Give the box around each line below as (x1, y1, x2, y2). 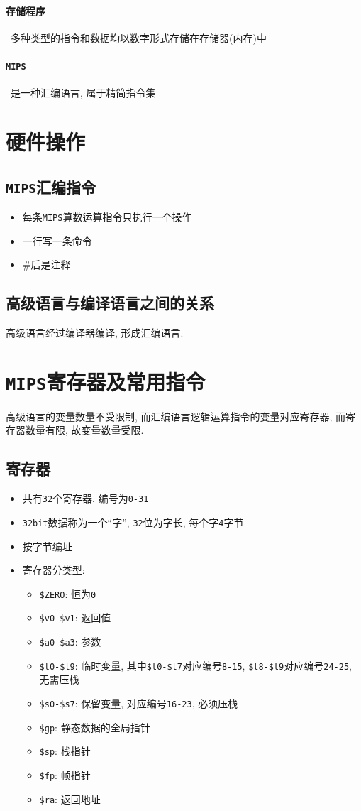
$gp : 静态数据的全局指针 (39, 719, 150, 734)
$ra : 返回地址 (39, 791, 101, 806)
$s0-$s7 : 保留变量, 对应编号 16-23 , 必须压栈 (39, 696, 238, 710)
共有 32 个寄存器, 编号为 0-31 (22, 491, 149, 506)
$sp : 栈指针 (39, 744, 91, 758)
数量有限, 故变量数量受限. (25, 423, 144, 437)
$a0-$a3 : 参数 (39, 634, 101, 649)
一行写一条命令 (22, 233, 92, 248)
